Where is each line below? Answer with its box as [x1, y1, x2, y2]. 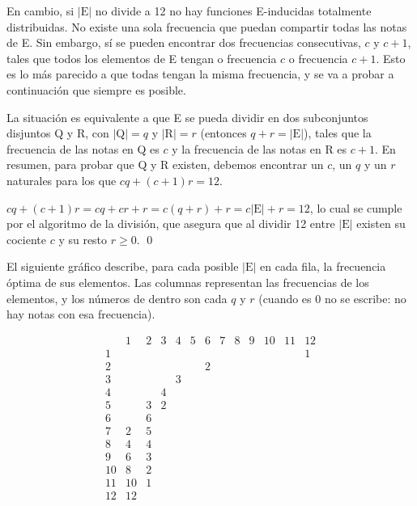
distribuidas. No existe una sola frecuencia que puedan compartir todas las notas [6, 18, 407, 35]
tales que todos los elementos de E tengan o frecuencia [6, 49, 277, 66]
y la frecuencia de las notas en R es [172, 140, 347, 157]
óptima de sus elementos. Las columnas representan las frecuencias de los [6, 273, 369, 290]
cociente [6, 230, 46, 247]
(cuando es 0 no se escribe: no [258, 289, 406, 306]
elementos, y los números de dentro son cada [6, 289, 228, 306]
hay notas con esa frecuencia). [6, 306, 155, 323]
